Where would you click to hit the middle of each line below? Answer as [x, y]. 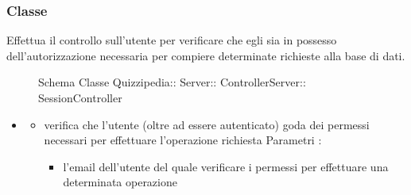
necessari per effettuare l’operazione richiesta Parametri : [183, 140]
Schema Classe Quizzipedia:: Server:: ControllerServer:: [172, 82]
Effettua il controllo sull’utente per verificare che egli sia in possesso [172, 40]
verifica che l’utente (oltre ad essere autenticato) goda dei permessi [207, 124]
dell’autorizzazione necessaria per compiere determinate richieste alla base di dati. [206, 55]
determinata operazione [120, 182]
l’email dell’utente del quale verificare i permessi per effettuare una [226, 166]
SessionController [80, 97]
